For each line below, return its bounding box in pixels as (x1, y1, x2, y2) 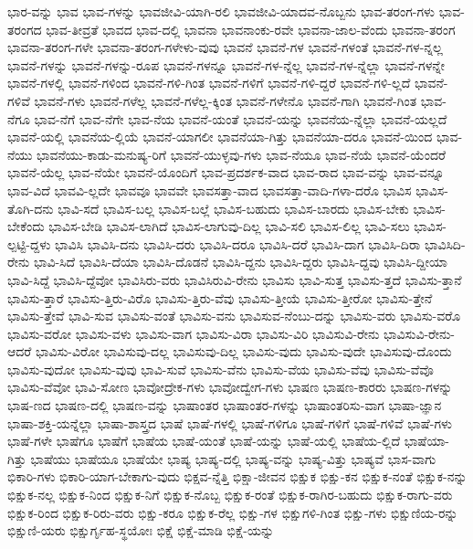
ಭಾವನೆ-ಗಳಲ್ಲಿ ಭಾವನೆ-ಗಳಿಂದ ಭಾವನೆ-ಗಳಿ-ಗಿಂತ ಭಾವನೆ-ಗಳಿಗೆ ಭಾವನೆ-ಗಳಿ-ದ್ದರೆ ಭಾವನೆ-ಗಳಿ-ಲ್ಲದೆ (7, 73, 411, 92)
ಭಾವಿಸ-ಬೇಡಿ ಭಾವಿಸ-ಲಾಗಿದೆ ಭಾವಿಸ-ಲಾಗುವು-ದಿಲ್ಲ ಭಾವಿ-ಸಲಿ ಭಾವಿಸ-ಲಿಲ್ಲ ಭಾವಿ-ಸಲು (48, 216, 410, 236)
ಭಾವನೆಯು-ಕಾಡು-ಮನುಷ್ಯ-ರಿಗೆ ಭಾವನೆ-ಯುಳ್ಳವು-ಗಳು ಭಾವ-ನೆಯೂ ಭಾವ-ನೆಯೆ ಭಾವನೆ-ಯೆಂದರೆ (37, 144, 447, 164)
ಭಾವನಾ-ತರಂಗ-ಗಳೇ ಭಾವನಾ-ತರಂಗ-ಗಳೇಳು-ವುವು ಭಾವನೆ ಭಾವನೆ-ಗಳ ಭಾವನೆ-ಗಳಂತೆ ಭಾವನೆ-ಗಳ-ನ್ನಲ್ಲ (7, 37, 443, 57)
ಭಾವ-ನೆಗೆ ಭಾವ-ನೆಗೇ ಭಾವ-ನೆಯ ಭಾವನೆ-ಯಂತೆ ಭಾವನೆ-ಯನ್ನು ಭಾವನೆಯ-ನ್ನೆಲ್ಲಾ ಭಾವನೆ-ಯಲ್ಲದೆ (34, 109, 447, 128)
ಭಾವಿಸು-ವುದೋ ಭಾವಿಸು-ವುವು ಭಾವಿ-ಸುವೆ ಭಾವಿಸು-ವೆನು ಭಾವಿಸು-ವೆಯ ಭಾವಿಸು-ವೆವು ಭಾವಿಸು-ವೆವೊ (7, 359, 434, 378)
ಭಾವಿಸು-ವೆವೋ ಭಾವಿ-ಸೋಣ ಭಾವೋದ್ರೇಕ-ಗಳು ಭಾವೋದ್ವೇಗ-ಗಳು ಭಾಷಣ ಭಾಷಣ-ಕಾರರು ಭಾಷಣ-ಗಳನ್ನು (7, 377, 453, 396)
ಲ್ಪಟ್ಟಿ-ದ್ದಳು (7, 234, 51, 253)
